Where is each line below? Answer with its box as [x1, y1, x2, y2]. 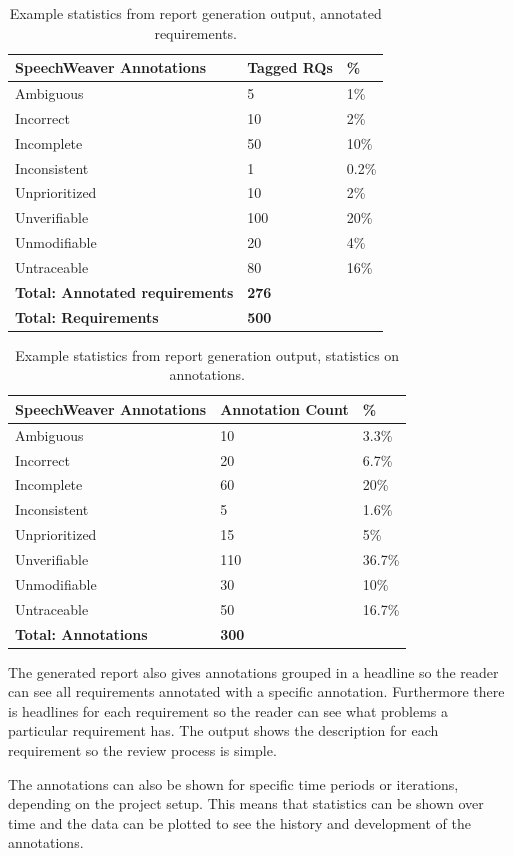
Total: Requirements [15, 306, 159, 327]
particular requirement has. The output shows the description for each [8, 720, 439, 741]
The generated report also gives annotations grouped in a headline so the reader [8, 661, 499, 682]
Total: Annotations [15, 623, 148, 644]
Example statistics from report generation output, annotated [9, 3, 382, 23]
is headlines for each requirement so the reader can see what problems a [8, 700, 449, 721]
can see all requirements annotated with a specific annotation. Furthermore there [8, 681, 505, 702]
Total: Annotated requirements [15, 281, 234, 302]
